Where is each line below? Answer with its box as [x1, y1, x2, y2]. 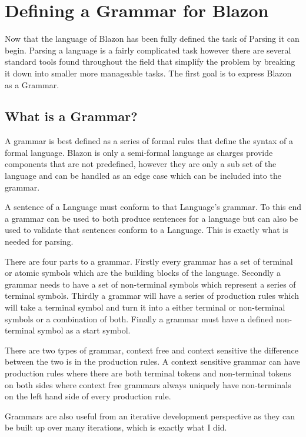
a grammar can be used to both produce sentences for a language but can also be [5, 212, 298, 224]
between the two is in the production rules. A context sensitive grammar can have [5, 355, 301, 368]
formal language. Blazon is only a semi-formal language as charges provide [5, 146, 273, 158]
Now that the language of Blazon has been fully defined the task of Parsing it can [5, 32, 300, 45]
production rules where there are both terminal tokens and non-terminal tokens [5, 366, 291, 379]
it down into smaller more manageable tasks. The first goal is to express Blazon [5, 66, 292, 79]
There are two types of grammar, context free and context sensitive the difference [5, 343, 298, 356]
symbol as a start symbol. [38, 324, 131, 336]
